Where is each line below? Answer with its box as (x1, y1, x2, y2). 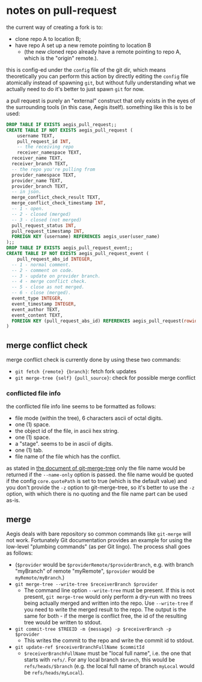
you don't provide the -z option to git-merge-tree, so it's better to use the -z (6, 484, 195, 491)
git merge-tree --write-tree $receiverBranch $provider (14, 581, 158, 588)
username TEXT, (17, 133, 55, 139)
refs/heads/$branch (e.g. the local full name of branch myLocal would (23, 663, 195, 670)
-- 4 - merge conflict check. (11, 279, 87, 285)
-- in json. (11, 189, 42, 195)
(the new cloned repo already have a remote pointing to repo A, (23, 48, 182, 55)
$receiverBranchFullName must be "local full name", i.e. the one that (23, 649, 191, 657)
